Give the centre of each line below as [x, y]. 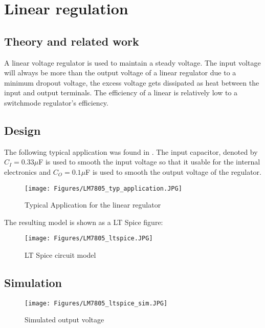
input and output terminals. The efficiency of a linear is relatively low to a [121, 93]
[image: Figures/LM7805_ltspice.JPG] [89, 239]
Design [23, 130]
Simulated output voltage [64, 320]
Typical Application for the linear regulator [93, 205]
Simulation [33, 283]
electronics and [28, 171]
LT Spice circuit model [60, 255]
